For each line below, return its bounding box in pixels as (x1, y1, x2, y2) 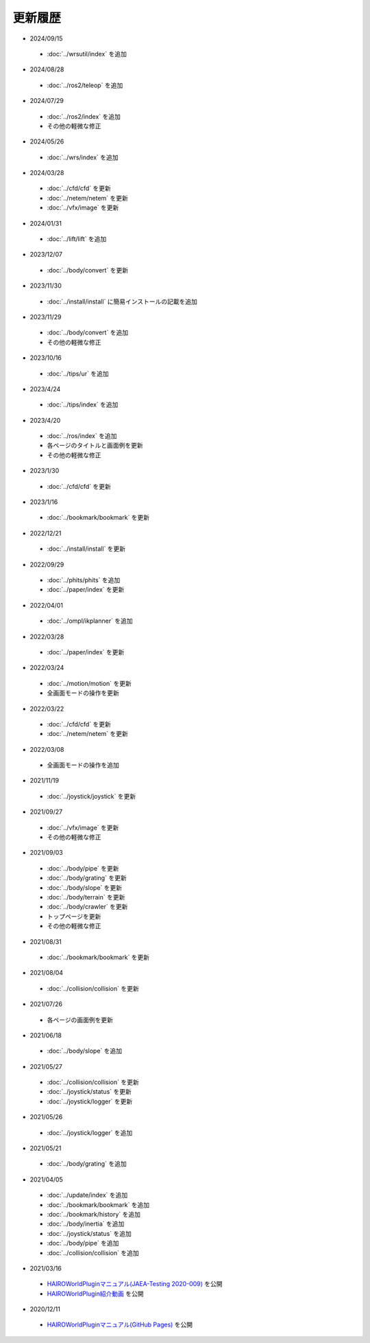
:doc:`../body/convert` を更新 (47, 266, 129, 274)
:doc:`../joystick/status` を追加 (47, 1229, 132, 1237)
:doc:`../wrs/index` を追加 (47, 153, 119, 161)
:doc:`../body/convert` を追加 (47, 328, 129, 336)
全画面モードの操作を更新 (47, 689, 119, 697)
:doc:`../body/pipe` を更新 (47, 864, 119, 872)
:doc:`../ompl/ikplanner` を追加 (47, 617, 133, 625)
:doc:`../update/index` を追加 (47, 1191, 128, 1199)
